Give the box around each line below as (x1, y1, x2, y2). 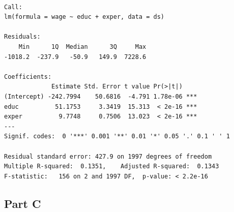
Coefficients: (4, 73, 52, 80)
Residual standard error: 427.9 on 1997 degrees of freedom (4, 153, 212, 160)
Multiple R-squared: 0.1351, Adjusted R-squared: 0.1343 (4, 163, 219, 170)
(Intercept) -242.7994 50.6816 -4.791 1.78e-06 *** (4, 93, 197, 100)
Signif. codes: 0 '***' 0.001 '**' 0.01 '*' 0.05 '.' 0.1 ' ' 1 (4, 133, 230, 140)
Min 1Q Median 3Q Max (18, 43, 147, 50)
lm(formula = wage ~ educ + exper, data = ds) (4, 13, 164, 21)
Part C (4, 195, 41, 211)
